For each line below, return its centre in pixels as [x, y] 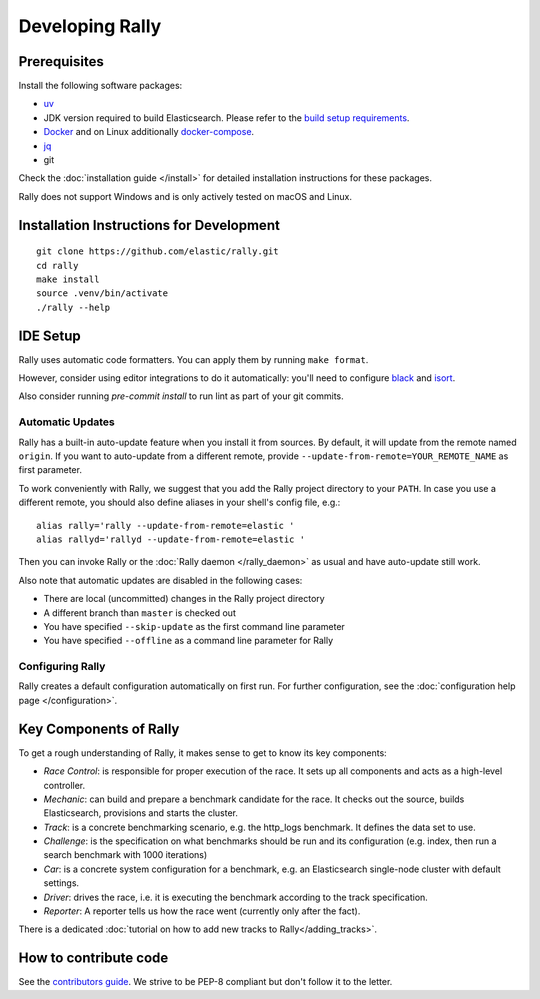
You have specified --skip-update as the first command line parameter [194, 626]
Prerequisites [61, 61]
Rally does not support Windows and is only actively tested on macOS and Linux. [185, 196]
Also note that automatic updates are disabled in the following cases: [160, 580]
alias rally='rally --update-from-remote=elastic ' [165, 525]
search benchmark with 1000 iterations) [125, 855]
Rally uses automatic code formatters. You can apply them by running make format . [193, 359]
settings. [61, 883]
